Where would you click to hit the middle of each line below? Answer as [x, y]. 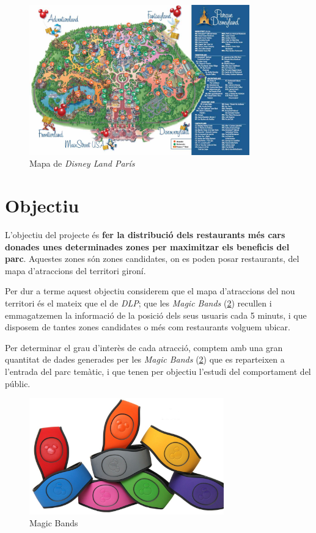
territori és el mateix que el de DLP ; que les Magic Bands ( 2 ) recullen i [138, 303]
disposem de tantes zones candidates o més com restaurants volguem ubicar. [148, 327]
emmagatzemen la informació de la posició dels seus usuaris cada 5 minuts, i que [156, 315]
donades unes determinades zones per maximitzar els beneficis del [147, 246]
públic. [18, 383]
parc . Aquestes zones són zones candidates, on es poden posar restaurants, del [152, 259]
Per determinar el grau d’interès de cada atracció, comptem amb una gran [144, 347]
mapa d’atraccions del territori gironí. [75, 270]
